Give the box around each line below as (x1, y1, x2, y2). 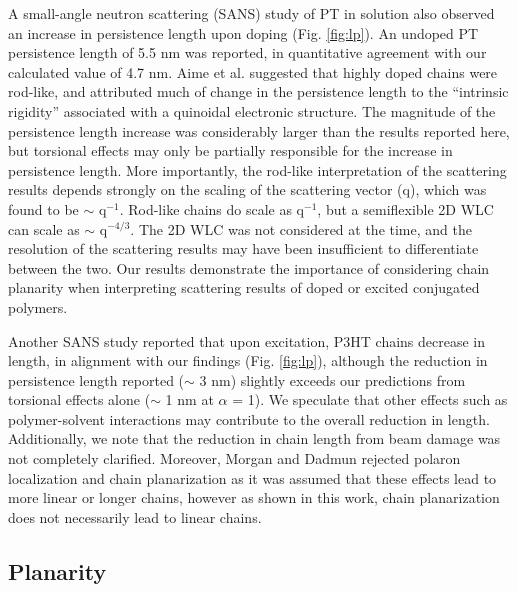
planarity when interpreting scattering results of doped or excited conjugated (8, 277, 480, 298)
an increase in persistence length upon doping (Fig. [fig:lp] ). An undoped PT (8, 22, 479, 43)
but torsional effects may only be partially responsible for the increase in (8, 140, 453, 161)
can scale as (8, 218, 80, 239)
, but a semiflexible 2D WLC (317, 198, 494, 219)
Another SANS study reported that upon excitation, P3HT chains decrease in (8, 330, 486, 351)
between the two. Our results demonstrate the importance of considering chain (8, 257, 490, 278)
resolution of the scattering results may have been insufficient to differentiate (8, 238, 479, 259)
